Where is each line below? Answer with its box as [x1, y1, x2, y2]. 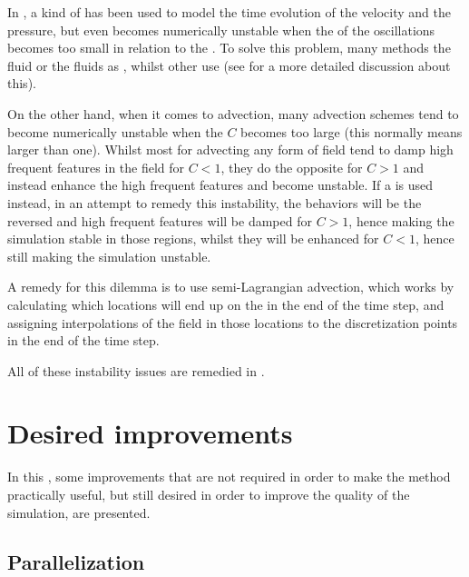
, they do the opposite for [220, 157, 363, 176]
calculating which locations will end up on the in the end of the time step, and [7, 294, 445, 313]
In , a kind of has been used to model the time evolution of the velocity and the [7, 3, 451, 21]
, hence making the [348, 211, 454, 230]
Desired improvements [7, 414, 293, 452]
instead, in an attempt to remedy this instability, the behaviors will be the [7, 193, 422, 212]
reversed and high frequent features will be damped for [7, 211, 312, 230]
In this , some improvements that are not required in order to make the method [7, 467, 451, 486]
